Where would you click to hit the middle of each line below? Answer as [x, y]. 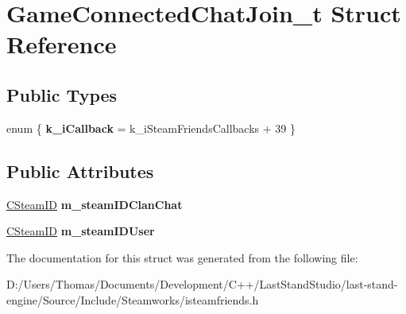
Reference [62, 44]
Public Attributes [80, 171]
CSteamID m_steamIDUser [81, 231]
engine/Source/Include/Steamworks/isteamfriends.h [133, 299]
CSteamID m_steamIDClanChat [95, 204]
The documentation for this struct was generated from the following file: [182, 257]
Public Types [62, 94]
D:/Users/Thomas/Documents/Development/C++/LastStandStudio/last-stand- [202, 284]
